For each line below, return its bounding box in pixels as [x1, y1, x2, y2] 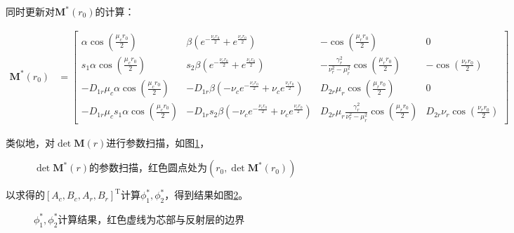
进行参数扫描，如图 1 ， [106, 135, 210, 149]
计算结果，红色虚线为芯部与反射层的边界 [58, 211, 245, 226]
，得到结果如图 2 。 [164, 187, 249, 202]
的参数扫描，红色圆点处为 [88, 160, 207, 175]
